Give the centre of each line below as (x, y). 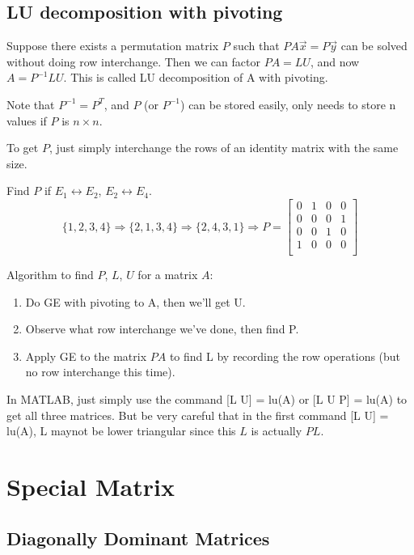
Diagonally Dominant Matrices (138, 538)
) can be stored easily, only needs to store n (288, 104)
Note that (31, 104)
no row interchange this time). (100, 372)
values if (27, 120)
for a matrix (168, 275)
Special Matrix (91, 487)
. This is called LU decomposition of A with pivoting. (196, 77)
